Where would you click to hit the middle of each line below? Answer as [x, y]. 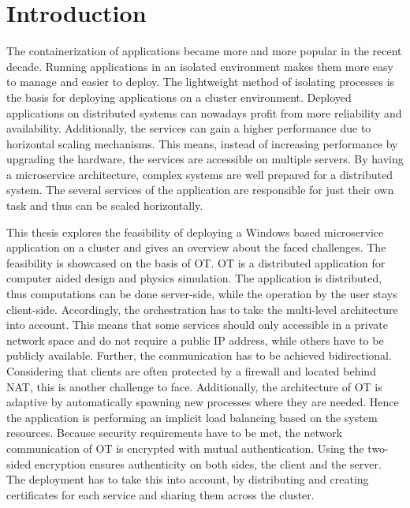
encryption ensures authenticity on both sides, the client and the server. [208, 463]
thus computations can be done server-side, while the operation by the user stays [202, 294]
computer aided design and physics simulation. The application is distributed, [194, 278]
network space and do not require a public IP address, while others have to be [195, 340]
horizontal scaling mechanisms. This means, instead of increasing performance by [202, 143]
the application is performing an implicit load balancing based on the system [192, 417]
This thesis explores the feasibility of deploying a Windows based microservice [195, 232]
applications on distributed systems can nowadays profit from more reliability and [204, 112]
